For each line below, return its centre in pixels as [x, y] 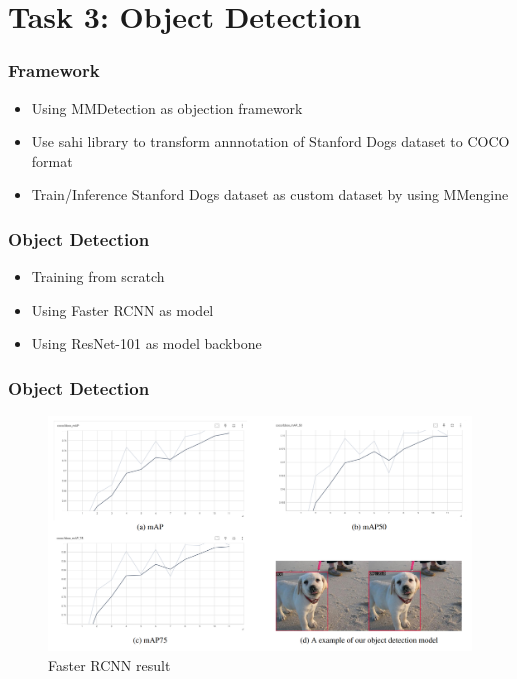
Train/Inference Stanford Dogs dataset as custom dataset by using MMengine [270, 194]
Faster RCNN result [109, 664]
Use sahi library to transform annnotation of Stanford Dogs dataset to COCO [270, 141]
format [52, 160]
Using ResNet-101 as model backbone [146, 343]
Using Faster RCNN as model [122, 309]
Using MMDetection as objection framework [167, 107]
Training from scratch [98, 276]
